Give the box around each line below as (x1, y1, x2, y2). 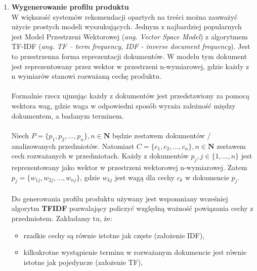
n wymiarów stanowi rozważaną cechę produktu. (11, 71, 161, 81)
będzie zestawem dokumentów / (112, 130, 211, 140)
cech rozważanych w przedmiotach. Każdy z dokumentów (11, 150, 189, 161)
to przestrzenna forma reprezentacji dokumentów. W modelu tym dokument (11, 50, 247, 61)
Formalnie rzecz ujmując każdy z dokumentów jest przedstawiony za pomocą (11, 90, 249, 101)
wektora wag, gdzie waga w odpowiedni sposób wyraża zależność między (11, 100, 236, 111)
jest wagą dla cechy (114, 172, 175, 182)
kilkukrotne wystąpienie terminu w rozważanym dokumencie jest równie (23, 247, 247, 257)
